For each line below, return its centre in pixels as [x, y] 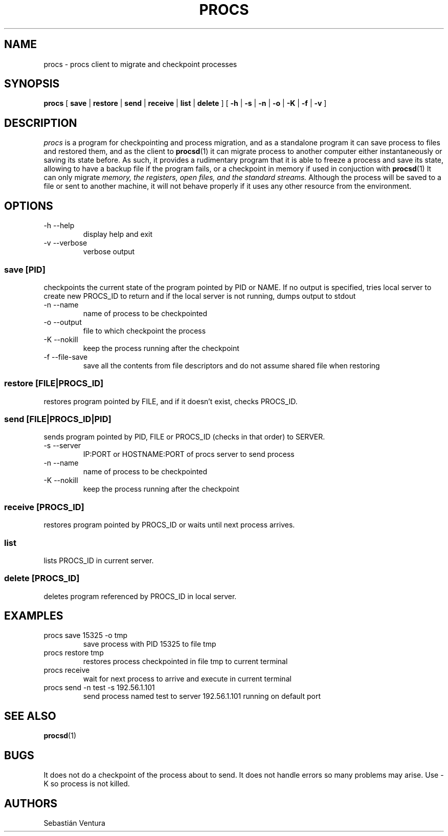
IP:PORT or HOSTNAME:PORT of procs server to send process [189, 454]
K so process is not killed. [87, 784]
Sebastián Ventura [74, 823]
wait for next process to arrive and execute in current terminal [187, 679]
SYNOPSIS [32, 84]
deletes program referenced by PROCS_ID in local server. [140, 596]
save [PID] [25, 269]
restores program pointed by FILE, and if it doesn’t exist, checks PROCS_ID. [171, 401]
